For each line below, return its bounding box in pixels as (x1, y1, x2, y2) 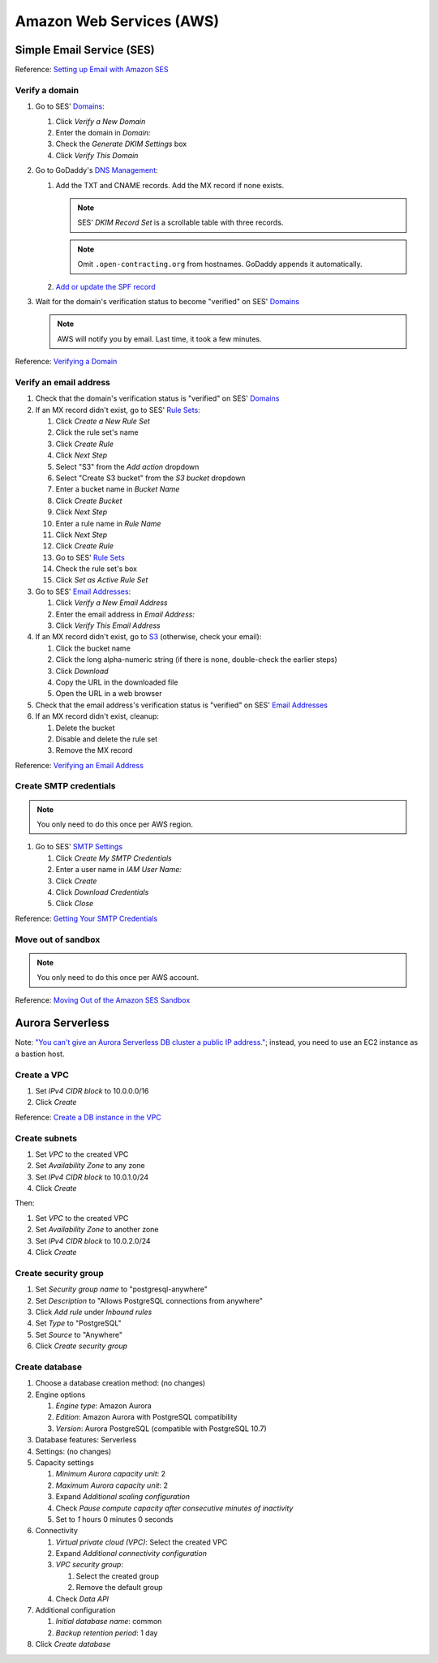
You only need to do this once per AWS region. (36, 819, 194, 829)
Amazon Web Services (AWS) (15, 12, 219, 30)
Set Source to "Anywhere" (35, 1330, 123, 1339)
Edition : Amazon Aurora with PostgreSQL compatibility (55, 1412, 238, 1422)
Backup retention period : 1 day (55, 1627, 158, 1638)
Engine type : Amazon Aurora (55, 1401, 152, 1411)
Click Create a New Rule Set (55, 416, 150, 426)
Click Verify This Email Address (55, 621, 161, 630)
